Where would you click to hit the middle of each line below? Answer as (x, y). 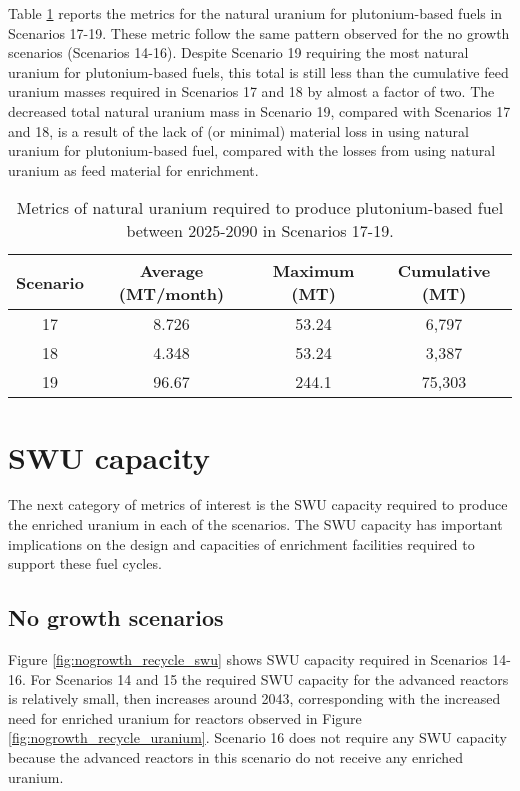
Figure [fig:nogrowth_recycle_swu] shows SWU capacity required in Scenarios (248, 659)
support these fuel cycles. (85, 563)
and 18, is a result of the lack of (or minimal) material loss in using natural (238, 130)
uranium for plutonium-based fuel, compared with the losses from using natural (252, 150)
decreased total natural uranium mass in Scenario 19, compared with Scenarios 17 (259, 110)
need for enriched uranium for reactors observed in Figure (185, 717)
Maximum (313, 271)
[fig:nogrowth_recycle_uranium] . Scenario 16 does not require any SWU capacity (257, 737)
